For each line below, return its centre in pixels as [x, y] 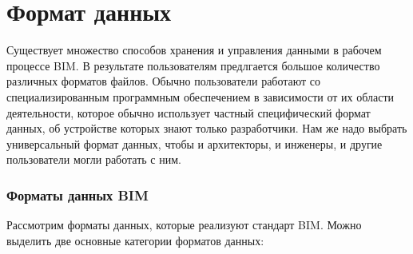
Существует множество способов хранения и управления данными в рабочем [194, 50]
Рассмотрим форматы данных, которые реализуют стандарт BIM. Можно [184, 225]
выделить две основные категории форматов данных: [135, 240]
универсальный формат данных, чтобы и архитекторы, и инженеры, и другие [195, 143]
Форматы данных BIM [77, 194]
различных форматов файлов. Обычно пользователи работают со [164, 81]
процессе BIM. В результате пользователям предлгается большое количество [193, 65]
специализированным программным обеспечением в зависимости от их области [200, 96]
